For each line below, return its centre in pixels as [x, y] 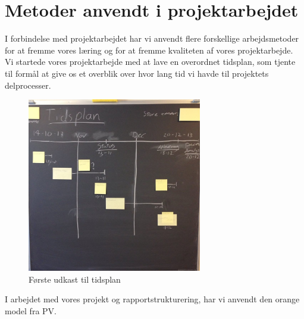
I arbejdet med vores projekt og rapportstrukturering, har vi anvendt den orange [152, 299]
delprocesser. [28, 85]
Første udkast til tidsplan [75, 279]
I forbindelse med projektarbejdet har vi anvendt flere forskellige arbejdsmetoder [152, 38]
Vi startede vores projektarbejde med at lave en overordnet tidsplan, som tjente [150, 62]
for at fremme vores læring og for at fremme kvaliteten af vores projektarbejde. [149, 50]
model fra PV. [31, 310]
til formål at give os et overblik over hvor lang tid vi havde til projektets [137, 73]
